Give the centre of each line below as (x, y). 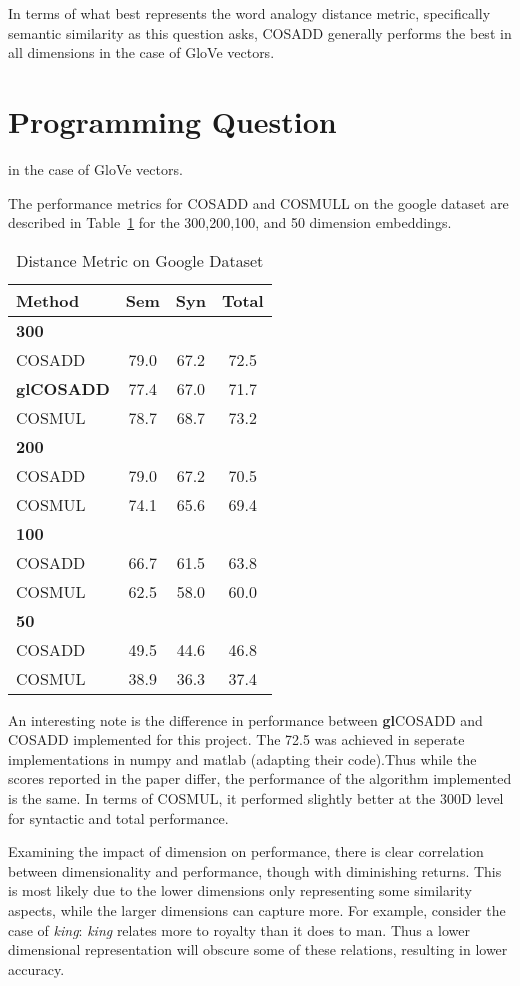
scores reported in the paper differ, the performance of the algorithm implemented (260, 778)
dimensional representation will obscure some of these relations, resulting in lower (258, 949)
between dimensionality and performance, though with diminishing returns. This (255, 870)
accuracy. (36, 968)
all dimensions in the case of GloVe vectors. (141, 52)
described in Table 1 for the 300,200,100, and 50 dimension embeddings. (230, 222)
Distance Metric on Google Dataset (140, 260)
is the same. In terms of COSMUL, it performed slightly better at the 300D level (256, 798)
